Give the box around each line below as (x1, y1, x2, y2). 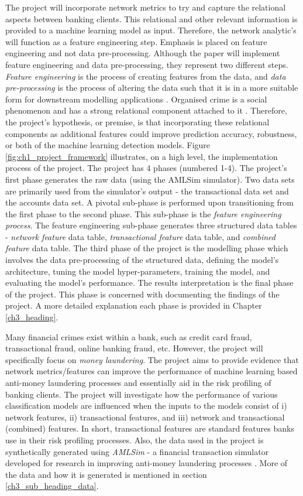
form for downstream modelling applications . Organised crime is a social (5, 93, 267, 105)
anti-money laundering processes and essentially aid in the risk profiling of (5, 377, 271, 388)
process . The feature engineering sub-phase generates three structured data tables (5, 219, 297, 231)
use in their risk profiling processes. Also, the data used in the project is (5, 433, 264, 446)
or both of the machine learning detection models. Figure (5, 139, 211, 151)
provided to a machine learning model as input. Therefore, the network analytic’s (5, 24, 297, 36)
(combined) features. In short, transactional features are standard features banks (5, 422, 294, 435)
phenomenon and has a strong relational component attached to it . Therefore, (5, 104, 287, 117)
